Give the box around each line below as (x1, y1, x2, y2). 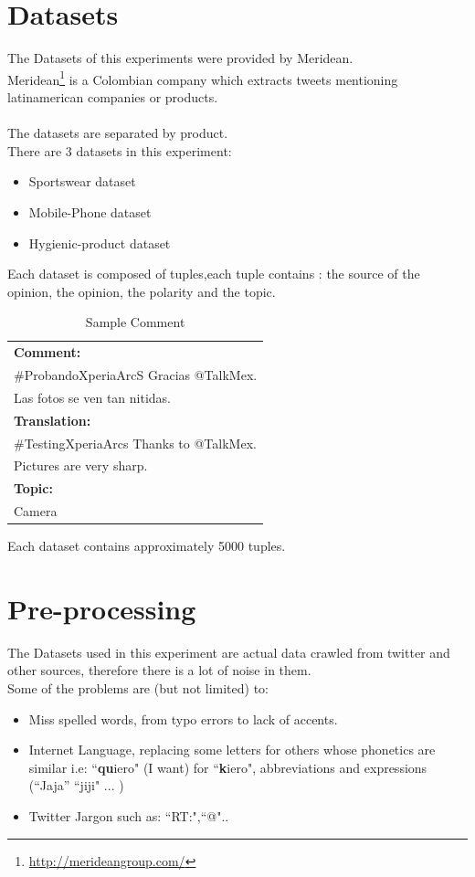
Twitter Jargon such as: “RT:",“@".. (28, 807, 229, 826)
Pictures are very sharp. (14, 456, 148, 475)
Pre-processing (7, 589, 196, 627)
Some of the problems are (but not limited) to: (7, 679, 269, 698)
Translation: (14, 410, 91, 429)
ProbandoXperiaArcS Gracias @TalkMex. (24, 365, 258, 384)
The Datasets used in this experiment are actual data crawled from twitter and (7, 642, 450, 661)
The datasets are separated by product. (7, 123, 228, 143)
